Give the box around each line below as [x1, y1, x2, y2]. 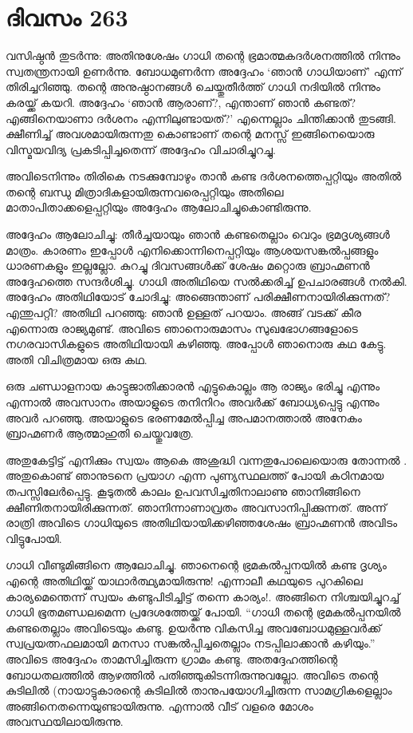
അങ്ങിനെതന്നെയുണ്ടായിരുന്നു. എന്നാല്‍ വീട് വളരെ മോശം [6, 697, 313, 714]
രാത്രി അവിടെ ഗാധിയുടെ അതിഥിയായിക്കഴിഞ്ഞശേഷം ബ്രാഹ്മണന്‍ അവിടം [6, 514, 398, 531]
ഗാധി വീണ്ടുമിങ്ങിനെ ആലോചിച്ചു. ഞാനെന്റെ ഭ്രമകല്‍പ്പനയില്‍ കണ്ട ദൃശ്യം [6, 557, 387, 573]
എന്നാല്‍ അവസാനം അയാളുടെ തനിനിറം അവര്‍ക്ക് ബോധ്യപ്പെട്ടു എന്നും [6, 394, 380, 410]
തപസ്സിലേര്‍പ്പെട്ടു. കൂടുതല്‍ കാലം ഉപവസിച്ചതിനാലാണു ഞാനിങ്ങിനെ [6, 482, 360, 499]
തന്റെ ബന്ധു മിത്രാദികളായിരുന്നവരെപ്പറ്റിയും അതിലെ [6, 183, 284, 200]
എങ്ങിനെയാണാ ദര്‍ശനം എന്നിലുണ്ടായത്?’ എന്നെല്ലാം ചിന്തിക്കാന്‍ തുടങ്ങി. [6, 109, 396, 126]
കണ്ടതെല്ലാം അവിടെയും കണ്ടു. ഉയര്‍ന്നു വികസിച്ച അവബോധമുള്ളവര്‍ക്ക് [6, 619, 382, 636]
